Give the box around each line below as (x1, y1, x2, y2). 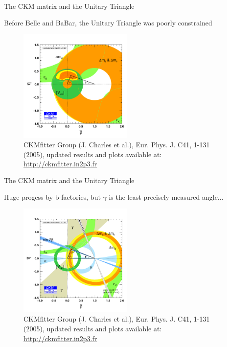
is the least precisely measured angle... (109, 191, 224, 202)
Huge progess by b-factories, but (4, 191, 101, 202)
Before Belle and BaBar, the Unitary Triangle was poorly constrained (4, 17, 212, 27)
